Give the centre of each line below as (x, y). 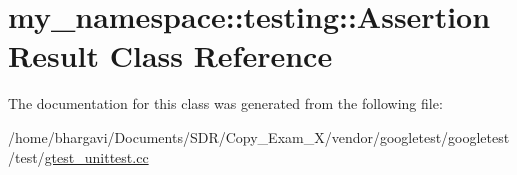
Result (53, 55)
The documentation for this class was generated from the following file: (225, 103)
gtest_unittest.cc (96, 156)
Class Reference (221, 55)
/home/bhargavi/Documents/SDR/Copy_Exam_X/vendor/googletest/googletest (259, 136)
